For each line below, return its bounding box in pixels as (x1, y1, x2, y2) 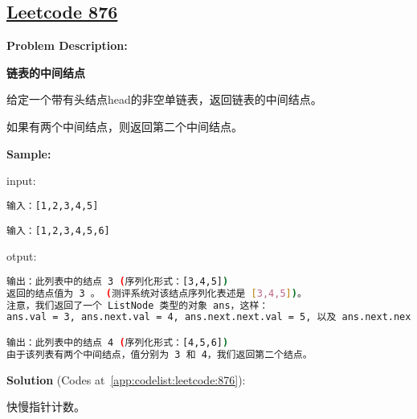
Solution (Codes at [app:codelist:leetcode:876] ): (6, 371, 246, 388)
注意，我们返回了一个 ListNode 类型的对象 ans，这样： (6, 299, 269, 311)
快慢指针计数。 (6, 398, 85, 415)
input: (6, 172, 36, 189)
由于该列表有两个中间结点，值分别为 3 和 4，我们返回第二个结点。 (6, 348, 313, 360)
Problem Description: (6, 37, 128, 54)
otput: (6, 248, 37, 265)
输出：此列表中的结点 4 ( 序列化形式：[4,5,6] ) (6, 336, 229, 348)
